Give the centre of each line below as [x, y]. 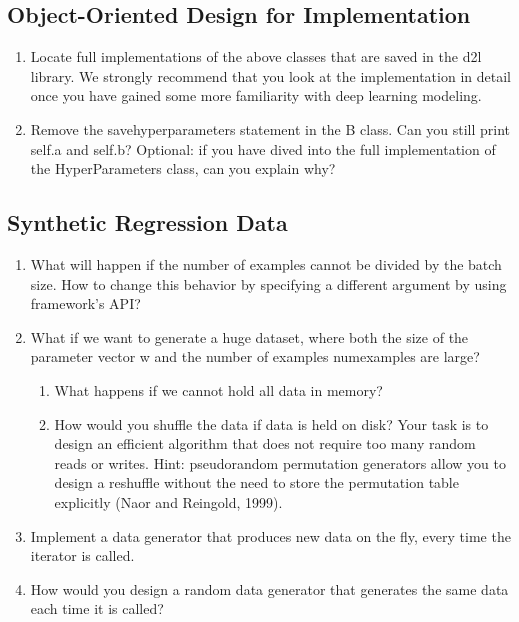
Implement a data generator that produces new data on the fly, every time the [270, 535]
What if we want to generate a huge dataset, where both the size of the [249, 336]
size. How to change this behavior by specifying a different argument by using [268, 283]
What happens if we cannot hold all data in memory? [218, 389]
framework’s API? [85, 303]
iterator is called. [82, 555]
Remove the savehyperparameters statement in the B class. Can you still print [270, 128]
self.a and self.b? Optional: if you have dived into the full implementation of [263, 148]
